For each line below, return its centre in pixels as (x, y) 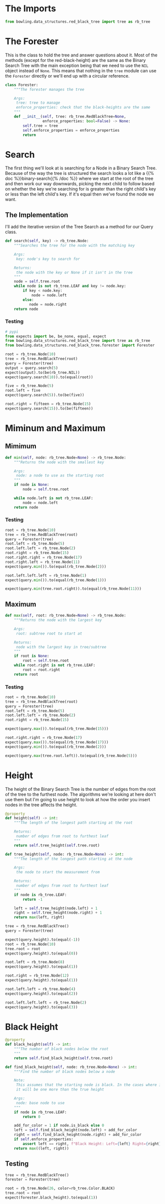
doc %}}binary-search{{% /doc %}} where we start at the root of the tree (79, 179)
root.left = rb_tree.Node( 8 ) (35, 962)
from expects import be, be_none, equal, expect (56, 336)
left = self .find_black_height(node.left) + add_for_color (76, 1130)
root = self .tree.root (46, 661)
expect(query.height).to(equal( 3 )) (41, 1007)
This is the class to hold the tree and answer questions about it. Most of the (82, 55)
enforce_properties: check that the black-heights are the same (83, 108)
